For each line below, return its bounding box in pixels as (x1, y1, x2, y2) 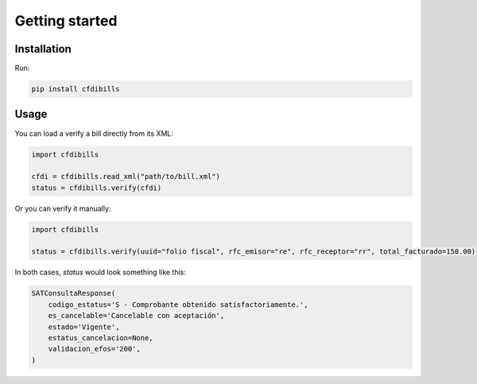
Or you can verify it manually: (14, 204, 111, 213)
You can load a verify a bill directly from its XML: (14, 128, 174, 138)
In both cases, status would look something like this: (14, 267, 187, 277)
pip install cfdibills (31, 84, 120, 94)
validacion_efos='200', (48, 344, 141, 354)
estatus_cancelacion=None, (48, 333, 154, 342)
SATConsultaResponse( (31, 289, 116, 298)
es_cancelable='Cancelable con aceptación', (48, 311, 225, 320)
